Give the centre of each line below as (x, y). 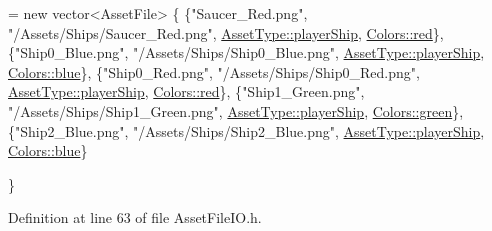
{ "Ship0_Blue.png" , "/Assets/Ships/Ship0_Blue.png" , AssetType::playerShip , (246, 52)
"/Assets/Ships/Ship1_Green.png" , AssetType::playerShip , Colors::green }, (236, 110)
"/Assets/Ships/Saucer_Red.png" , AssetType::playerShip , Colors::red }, (226, 32)
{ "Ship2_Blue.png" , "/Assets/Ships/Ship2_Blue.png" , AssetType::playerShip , (246, 130)
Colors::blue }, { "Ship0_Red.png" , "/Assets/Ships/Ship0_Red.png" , (214, 71)
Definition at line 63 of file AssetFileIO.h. (135, 217)
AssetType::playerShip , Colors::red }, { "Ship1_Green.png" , (186, 91)
